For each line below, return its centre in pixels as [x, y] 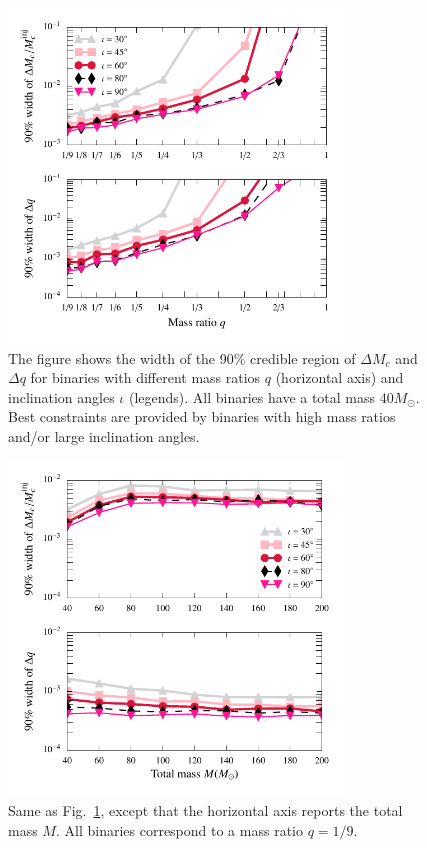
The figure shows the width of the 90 [121, 357]
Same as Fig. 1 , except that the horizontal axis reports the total [205, 810]
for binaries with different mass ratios [145, 377]
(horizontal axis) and [339, 377]
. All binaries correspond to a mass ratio [179, 829]
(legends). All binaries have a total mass [252, 396]
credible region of [303, 357]
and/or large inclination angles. [104, 435]
